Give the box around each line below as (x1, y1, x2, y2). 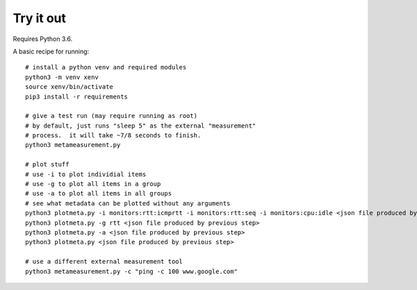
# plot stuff (25, 160, 69, 169)
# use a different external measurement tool (25, 257, 183, 266)
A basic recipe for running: (13, 47, 90, 56)
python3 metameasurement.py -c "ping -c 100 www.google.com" (25, 267, 238, 275)
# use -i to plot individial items (25, 170, 147, 178)
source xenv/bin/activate (25, 83, 114, 91)
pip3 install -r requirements (25, 92, 129, 101)
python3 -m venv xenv (25, 73, 99, 81)
